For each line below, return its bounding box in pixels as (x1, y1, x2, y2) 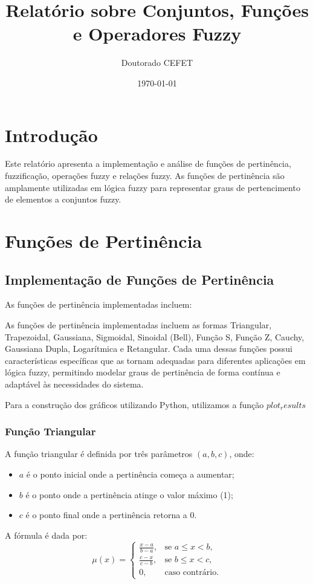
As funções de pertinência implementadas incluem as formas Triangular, (5, 318, 272, 331)
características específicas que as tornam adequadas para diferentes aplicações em (5, 354, 306, 366)
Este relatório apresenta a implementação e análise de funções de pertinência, (5, 157, 291, 170)
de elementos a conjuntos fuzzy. (5, 193, 121, 206)
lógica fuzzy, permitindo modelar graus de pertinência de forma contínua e (5, 366, 280, 378)
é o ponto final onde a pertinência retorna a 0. (25, 508, 197, 521)
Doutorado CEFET (121, 56, 193, 69)
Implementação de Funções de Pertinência (5, 270, 274, 288)
